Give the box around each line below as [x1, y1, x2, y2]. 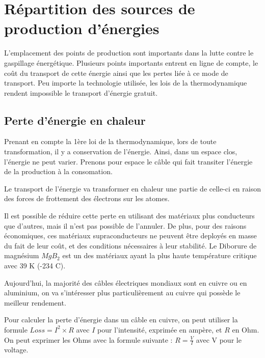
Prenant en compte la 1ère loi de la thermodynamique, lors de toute [4, 136, 217, 147]
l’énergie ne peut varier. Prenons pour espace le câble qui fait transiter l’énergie [4, 156, 253, 167]
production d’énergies [4, 18, 160, 39]
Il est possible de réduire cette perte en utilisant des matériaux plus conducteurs [4, 210, 255, 221]
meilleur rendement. [4, 297, 66, 308]
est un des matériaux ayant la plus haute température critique [62, 250, 257, 261]
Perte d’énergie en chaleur [4, 112, 146, 128]
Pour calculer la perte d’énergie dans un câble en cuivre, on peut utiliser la [4, 314, 238, 325]
